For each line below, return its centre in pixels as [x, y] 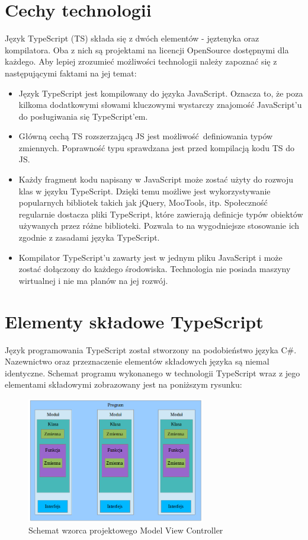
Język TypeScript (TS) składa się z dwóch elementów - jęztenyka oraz [132, 38]
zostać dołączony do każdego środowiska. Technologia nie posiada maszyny [155, 269]
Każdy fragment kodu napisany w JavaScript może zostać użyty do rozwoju [156, 179]
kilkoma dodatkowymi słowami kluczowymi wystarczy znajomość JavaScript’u [160, 105]
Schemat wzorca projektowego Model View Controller [126, 530]
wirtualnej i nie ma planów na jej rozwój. [93, 280]
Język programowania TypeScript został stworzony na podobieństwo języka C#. [151, 349]
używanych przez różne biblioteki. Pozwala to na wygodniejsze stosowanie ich [159, 226]
